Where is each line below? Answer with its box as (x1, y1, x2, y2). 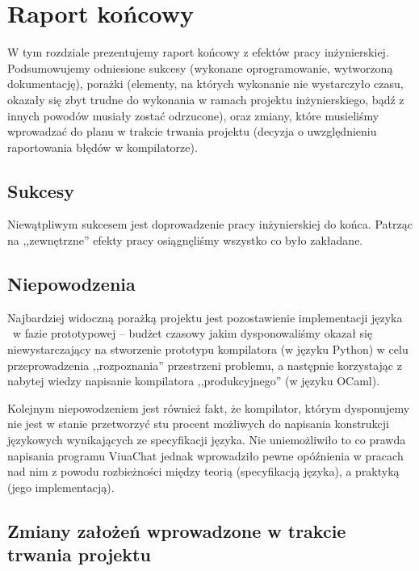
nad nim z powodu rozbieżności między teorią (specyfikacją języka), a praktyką (7, 463, 400, 480)
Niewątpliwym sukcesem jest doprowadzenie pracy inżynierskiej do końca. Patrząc (7, 216, 413, 233)
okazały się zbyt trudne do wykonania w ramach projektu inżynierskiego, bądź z (7, 90, 404, 107)
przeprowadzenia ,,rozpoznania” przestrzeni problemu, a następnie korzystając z (7, 356, 402, 373)
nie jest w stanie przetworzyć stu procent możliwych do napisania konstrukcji (7, 415, 390, 432)
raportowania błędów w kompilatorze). (7, 138, 198, 155)
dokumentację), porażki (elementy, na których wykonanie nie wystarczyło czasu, (7, 75, 404, 92)
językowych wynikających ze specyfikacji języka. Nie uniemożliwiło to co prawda (7, 431, 406, 448)
